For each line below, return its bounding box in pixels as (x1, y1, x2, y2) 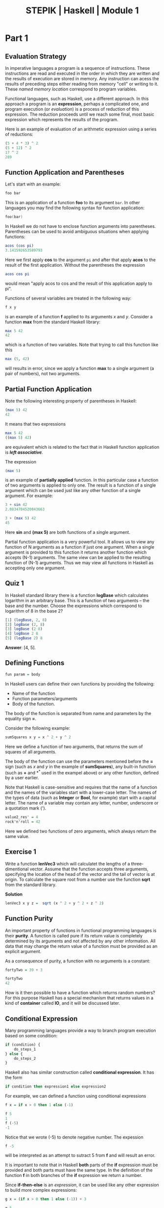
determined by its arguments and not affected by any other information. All (5, 938, 156, 944)
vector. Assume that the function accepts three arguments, (29, 866, 148, 872)
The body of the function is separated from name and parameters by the (5, 710, 152, 716)
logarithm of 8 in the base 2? (5, 608, 63, 614)
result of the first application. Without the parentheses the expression (5, 262, 145, 268)
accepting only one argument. (5, 565, 66, 571)
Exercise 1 (5, 848, 37, 856)
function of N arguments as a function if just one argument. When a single (5, 544, 155, 550)
